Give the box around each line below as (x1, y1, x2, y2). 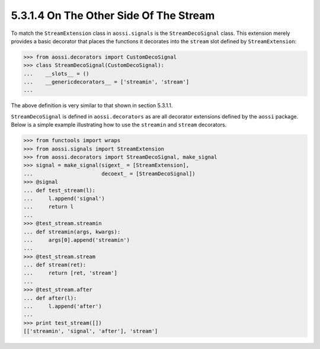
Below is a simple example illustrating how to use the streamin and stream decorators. (11, 121, 227, 129)
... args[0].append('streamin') (23, 236, 130, 243)
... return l (23, 203, 74, 210)
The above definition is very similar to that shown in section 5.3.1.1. (11, 102, 173, 109)
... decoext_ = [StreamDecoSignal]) (23, 170, 196, 177)
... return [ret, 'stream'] (23, 270, 118, 277)
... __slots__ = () (23, 70, 89, 77)
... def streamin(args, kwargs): (23, 228, 121, 235)
